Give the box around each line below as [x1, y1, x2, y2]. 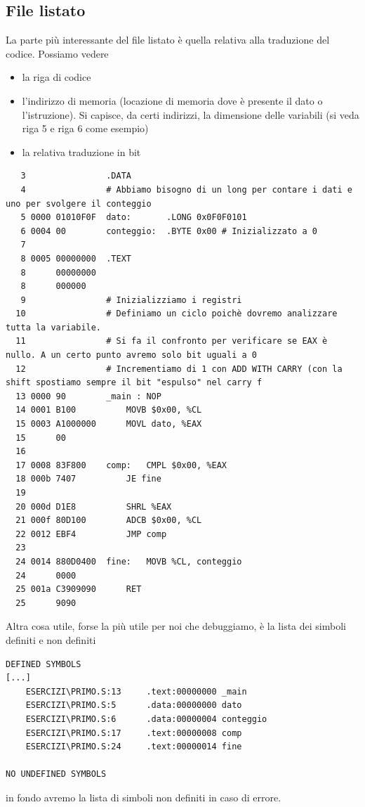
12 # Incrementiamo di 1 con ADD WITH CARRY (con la [15, 363, 343, 374]
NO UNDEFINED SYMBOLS [6, 769, 107, 780]
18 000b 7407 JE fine [15, 474, 161, 484]
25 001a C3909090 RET [15, 584, 142, 595]
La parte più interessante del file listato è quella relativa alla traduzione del [6, 32, 330, 47]
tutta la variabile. [6, 322, 102, 333]
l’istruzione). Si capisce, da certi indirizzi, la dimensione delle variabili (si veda [22, 107, 359, 122]
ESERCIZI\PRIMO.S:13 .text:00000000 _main [25, 686, 247, 697]
